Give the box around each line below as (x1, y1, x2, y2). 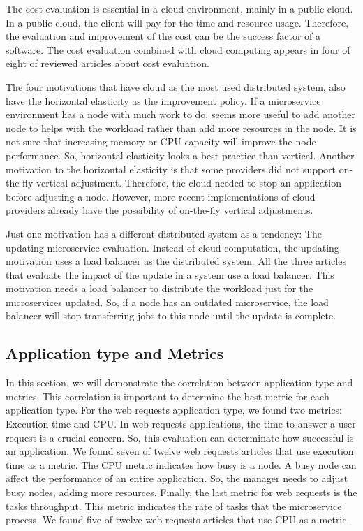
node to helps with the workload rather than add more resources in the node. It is (6, 120, 357, 135)
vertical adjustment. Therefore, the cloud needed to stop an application (36, 175, 341, 190)
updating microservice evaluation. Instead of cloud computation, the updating (6, 240, 339, 254)
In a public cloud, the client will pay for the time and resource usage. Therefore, (6, 15, 349, 29)
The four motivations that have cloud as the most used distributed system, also (6, 79, 346, 94)
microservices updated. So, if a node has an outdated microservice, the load (6, 294, 329, 309)
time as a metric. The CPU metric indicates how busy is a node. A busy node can (6, 457, 357, 472)
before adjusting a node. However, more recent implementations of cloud (6, 189, 316, 203)
